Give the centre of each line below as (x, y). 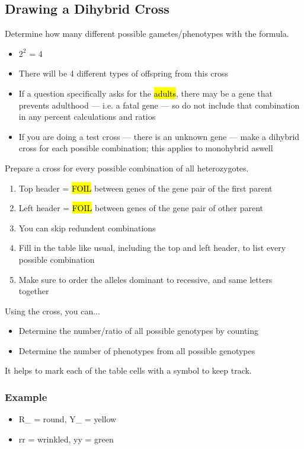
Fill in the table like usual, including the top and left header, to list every (152, 248)
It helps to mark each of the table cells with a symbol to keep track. (128, 370)
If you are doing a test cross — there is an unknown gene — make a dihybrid (159, 136)
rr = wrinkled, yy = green (66, 439)
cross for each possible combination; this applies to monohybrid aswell (146, 148)
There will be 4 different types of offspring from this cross (124, 73)
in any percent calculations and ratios (87, 117)
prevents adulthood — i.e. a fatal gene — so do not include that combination (159, 105)
